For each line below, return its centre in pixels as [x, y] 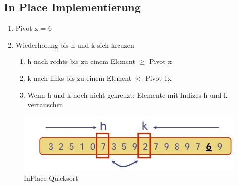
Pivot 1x [158, 78]
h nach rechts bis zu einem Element [81, 61]
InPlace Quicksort [51, 177]
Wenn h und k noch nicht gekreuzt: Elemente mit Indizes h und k [127, 94]
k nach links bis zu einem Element [80, 78]
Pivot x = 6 [33, 28]
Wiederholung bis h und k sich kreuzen [75, 44]
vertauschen [45, 104]
